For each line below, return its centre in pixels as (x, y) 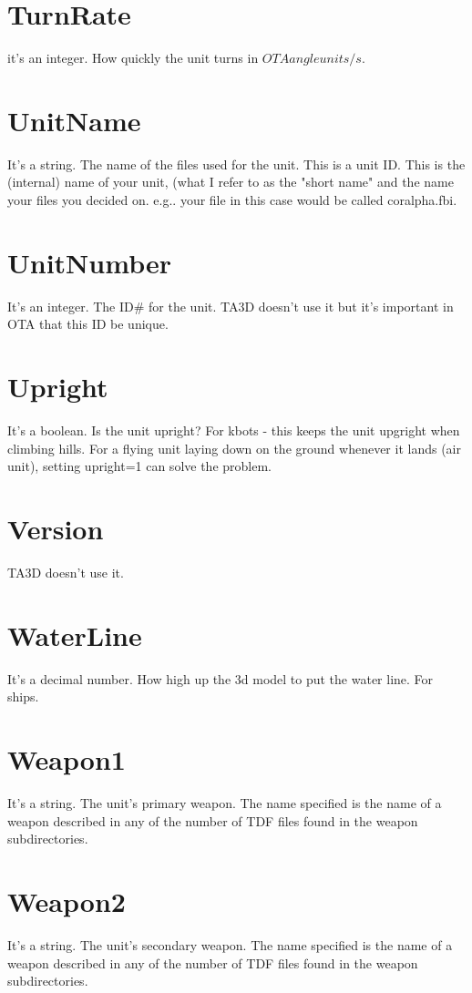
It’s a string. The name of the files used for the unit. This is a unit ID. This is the (236, 164)
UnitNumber (89, 262)
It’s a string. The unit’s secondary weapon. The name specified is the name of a (230, 944)
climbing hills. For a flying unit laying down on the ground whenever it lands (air (234, 448)
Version (56, 529)
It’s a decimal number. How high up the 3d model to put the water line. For (221, 678)
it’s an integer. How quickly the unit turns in (133, 58)
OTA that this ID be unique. (88, 324)
